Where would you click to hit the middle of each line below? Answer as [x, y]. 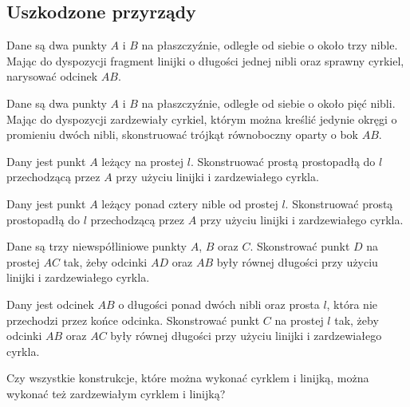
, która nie [352, 304]
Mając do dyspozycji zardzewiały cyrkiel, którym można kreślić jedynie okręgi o [202, 119]
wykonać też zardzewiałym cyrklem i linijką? [116, 393]
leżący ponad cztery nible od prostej [190, 203]
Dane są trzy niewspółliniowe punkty [97, 246]
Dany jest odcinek [50, 304]
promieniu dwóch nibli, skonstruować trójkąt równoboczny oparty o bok [183, 134]
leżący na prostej [143, 161]
